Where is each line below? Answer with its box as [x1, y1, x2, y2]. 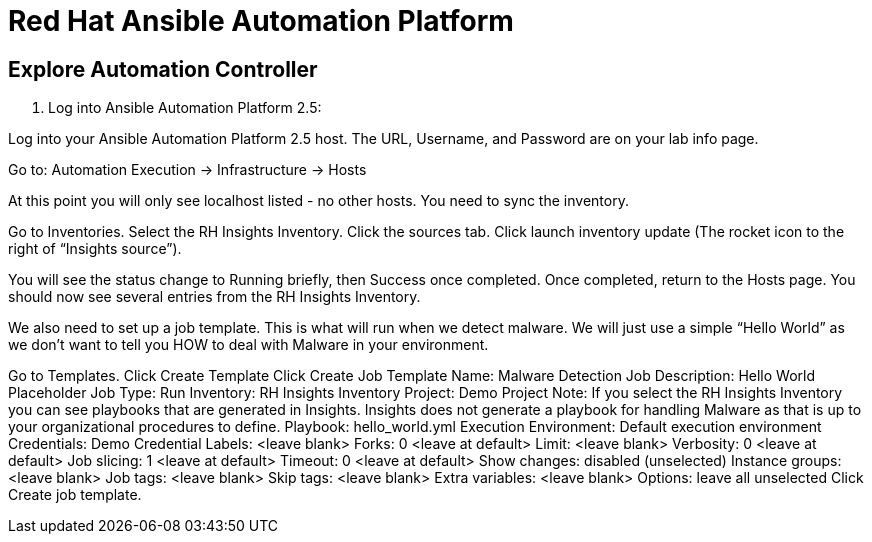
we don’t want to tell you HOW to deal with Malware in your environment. [8, 336, 489, 354]
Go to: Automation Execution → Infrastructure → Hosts [8, 161, 367, 179]
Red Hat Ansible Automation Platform [8, 4, 514, 38]
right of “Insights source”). [8, 240, 182, 258]
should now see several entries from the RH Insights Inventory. [8, 288, 421, 306]
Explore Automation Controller [8, 56, 318, 82]
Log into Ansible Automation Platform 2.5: [48, 99, 322, 117]
